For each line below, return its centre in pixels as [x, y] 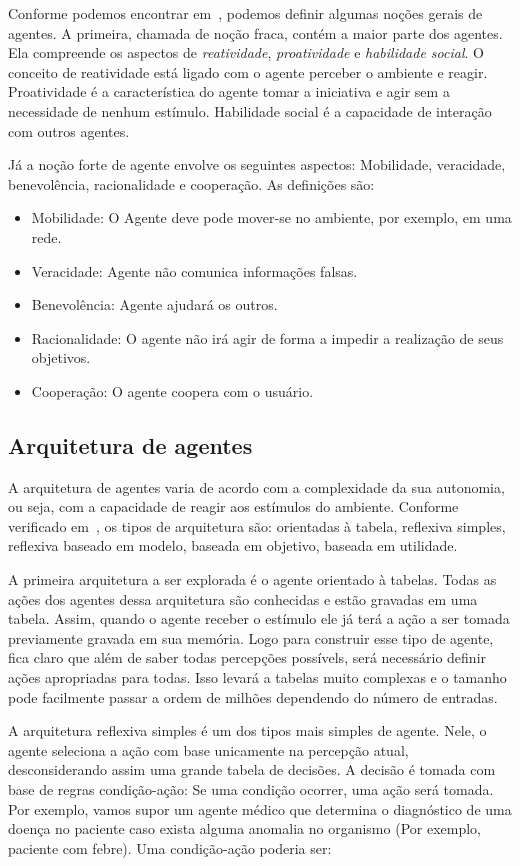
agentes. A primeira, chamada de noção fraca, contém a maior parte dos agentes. [255, 32]
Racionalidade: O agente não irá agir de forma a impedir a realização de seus [267, 337]
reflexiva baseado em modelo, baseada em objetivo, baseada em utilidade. [233, 545]
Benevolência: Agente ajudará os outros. [154, 304]
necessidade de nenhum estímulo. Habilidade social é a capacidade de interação [250, 110]
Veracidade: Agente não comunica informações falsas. [194, 270]
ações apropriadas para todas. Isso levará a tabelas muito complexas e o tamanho [257, 677]
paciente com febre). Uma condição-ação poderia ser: [170, 847]
